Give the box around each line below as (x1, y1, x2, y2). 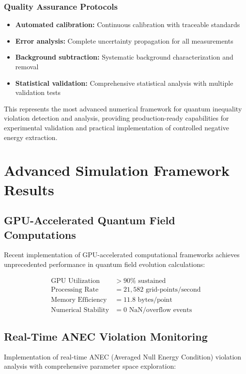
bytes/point (138, 296, 172, 303)
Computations (4, 227, 76, 242)
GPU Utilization (51, 277, 100, 284)
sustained (138, 277, 166, 284)
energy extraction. (4, 132, 58, 142)
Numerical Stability (51, 306, 109, 313)
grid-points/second (145, 286, 201, 293)
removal (15, 62, 39, 71)
